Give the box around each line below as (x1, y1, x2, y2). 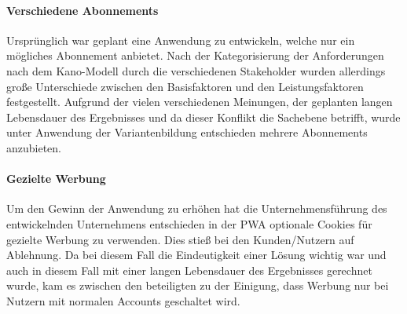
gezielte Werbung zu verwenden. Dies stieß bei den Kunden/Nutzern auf (6, 231, 354, 247)
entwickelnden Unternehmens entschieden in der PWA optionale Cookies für (6, 215, 372, 232)
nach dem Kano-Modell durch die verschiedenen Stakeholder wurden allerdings (6, 62, 386, 78)
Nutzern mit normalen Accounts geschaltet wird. (6, 292, 240, 309)
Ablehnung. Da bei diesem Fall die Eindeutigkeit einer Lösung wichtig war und (6, 246, 387, 263)
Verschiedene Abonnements (6, 2, 159, 18)
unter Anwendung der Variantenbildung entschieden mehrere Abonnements (6, 124, 368, 141)
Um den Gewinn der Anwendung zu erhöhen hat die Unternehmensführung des (6, 200, 387, 217)
